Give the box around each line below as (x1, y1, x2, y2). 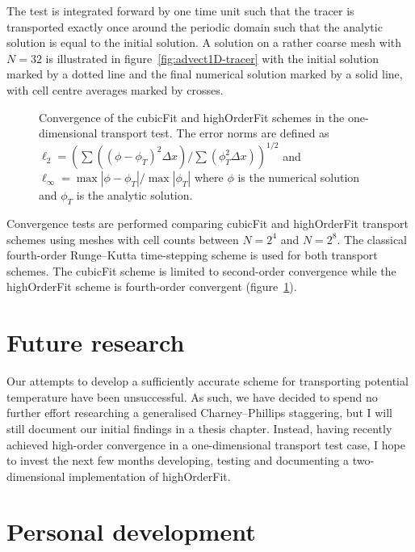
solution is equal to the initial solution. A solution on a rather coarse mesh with (6, 34, 402, 51)
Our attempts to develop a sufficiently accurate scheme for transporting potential (6, 373, 409, 390)
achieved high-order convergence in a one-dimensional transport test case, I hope (6, 436, 405, 453)
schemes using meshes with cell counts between (6, 230, 239, 247)
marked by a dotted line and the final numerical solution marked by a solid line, (6, 65, 403, 82)
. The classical (337, 230, 407, 247)
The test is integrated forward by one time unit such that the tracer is (6, 2, 354, 19)
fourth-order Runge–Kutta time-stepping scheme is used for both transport (6, 247, 378, 263)
